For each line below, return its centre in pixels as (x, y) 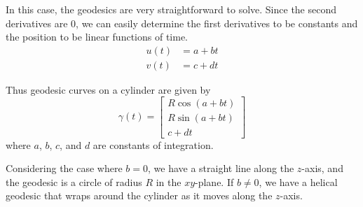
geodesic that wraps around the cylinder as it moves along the (139, 195)
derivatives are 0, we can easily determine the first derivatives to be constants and (182, 23)
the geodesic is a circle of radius (74, 181)
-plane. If (214, 181)
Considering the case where (64, 168)
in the (169, 181)
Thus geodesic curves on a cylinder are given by (108, 89)
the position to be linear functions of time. (97, 37)
